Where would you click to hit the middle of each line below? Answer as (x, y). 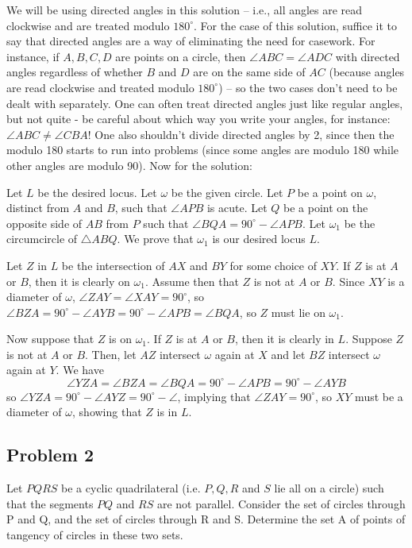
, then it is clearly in (284, 339)
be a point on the (326, 208)
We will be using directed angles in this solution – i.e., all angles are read (185, 10)
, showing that (107, 412)
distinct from (38, 208)
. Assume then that (192, 281)
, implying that (214, 396)
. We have (80, 370)
